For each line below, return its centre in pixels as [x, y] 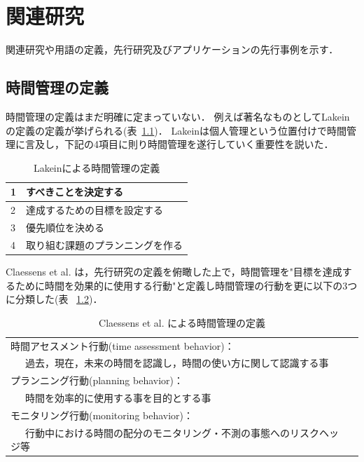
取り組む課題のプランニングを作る [105, 244]
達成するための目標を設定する [95, 210]
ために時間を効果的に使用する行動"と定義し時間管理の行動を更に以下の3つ [186, 285]
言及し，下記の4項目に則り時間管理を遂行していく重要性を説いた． [179, 144]
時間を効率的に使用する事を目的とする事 [118, 398]
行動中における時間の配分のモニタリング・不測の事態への [157, 432]
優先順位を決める [65, 227]
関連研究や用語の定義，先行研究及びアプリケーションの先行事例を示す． [172, 49]
